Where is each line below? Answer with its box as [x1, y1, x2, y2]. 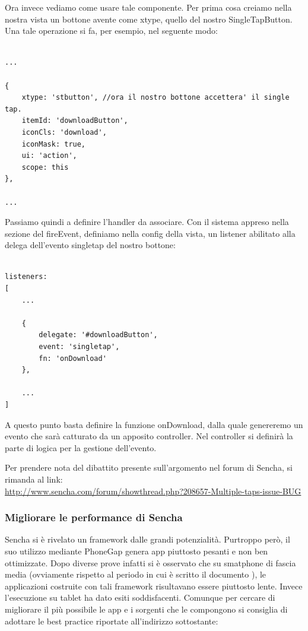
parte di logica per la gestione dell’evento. [5, 441, 157, 454]
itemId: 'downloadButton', [21, 116, 128, 125]
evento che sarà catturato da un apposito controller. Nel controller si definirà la [5, 430, 293, 442]
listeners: [5, 272, 47, 281]
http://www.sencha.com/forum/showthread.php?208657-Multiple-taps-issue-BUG [5, 484, 301, 497]
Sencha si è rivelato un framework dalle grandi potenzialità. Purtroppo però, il [5, 533, 290, 546]
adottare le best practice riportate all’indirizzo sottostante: [5, 614, 218, 627]
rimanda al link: [5, 473, 63, 485]
